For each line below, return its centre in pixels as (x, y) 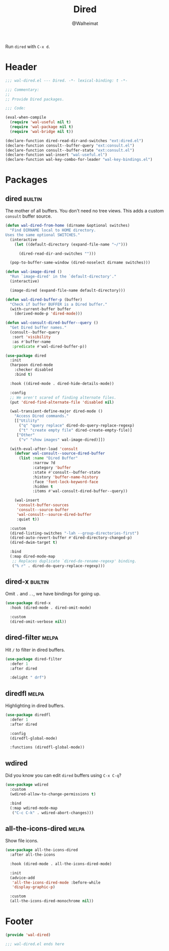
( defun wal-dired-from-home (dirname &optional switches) (68, 226)
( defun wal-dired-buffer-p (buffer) (44, 300)
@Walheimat (85, 23)
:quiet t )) (28, 519)
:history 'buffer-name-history (65, 477)
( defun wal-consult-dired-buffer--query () (52, 323)
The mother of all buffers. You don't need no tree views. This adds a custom (85, 211)
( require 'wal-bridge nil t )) (41, 131)
